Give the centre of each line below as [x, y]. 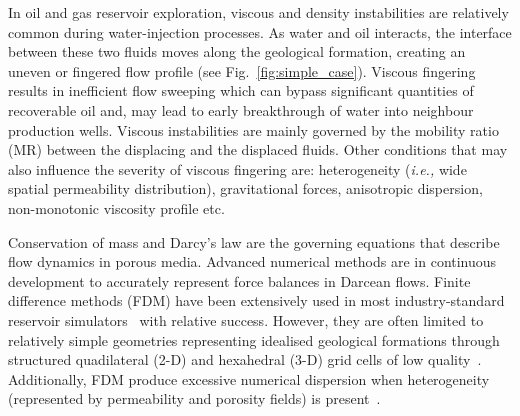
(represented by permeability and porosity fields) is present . [194, 398]
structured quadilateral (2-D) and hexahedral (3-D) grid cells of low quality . [245, 359]
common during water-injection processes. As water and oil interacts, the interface [260, 31]
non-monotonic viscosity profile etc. [116, 207]
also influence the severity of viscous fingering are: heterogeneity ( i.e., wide [237, 168]
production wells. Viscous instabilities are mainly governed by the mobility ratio [253, 129]
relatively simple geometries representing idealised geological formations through [254, 339]
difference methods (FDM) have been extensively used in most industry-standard [256, 300]
